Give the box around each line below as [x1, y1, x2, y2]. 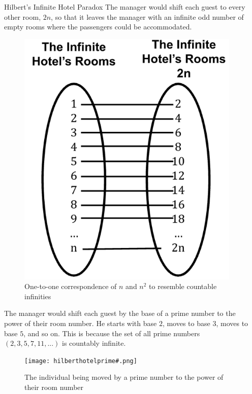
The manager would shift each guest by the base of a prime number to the [4, 308, 236, 318]
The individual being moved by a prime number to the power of [24, 372, 224, 382]
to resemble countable [149, 281, 217, 292]
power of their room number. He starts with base [4, 318, 157, 328]
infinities [24, 291, 51, 301]
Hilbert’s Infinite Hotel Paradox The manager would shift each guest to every [4, 2, 245, 12]
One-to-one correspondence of [24, 281, 117, 292]
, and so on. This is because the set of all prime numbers [23, 328, 200, 338]
